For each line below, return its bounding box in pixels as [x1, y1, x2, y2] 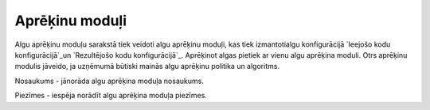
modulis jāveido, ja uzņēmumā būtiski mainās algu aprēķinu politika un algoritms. [14, 62, 280, 71]
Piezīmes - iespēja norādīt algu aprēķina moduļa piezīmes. [14, 91, 207, 101]
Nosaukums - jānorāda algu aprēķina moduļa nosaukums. [14, 76, 205, 85]
